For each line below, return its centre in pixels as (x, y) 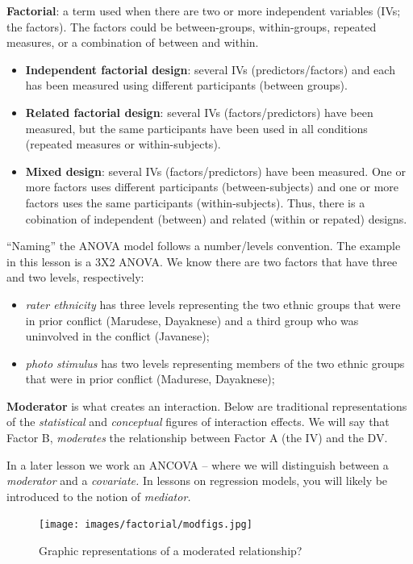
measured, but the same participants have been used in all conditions (196, 128)
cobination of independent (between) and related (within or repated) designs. (216, 218)
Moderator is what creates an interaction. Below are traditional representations (207, 405)
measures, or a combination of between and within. (133, 42)
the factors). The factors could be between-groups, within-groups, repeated (192, 26)
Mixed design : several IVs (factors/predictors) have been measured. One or (215, 171)
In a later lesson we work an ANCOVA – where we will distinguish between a (198, 464)
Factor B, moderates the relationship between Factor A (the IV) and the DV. (197, 438)
